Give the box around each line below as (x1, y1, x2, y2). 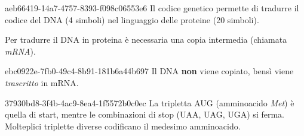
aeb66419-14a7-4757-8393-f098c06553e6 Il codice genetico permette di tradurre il (5, 2, 299, 14)
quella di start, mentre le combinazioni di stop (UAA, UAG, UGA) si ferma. (5, 108, 284, 121)
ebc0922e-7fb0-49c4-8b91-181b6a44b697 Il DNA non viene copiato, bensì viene (5, 65, 294, 77)
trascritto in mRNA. (5, 76, 79, 88)
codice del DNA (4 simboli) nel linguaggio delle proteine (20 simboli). (5, 13, 259, 26)
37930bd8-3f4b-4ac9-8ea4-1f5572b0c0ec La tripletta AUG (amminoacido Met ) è (5, 96, 294, 109)
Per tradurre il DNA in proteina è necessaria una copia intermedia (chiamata (5, 33, 287, 46)
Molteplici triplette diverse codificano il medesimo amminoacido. (5, 119, 241, 132)
